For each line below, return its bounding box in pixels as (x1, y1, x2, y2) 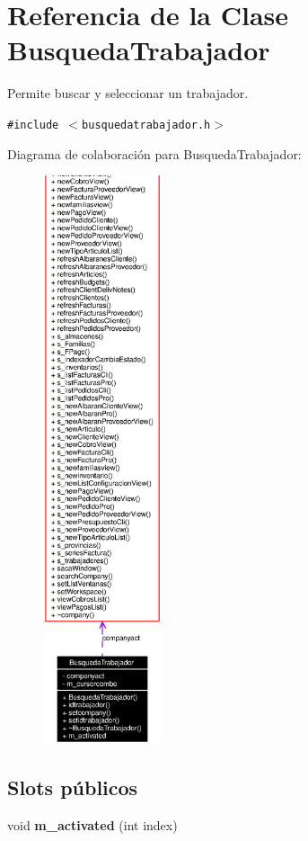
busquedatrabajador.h (82, 118, 211, 131)
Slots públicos (7, 773, 138, 801)
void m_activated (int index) (7, 815, 178, 834)
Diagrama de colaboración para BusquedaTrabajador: (7, 144, 302, 163)
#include (7, 118, 59, 131)
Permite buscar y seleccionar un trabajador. (7, 84, 249, 103)
